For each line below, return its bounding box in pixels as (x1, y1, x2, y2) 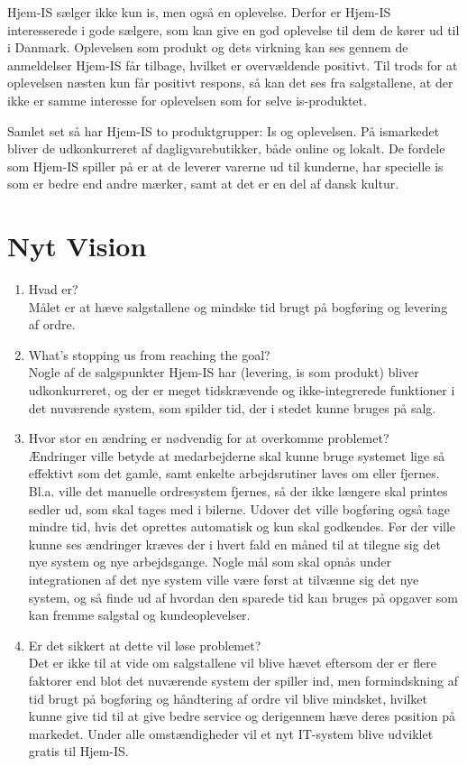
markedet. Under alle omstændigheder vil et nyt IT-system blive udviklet (28, 724, 434, 743)
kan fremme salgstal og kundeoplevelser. (28, 605, 251, 624)
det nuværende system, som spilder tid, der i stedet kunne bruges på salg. (28, 398, 436, 417)
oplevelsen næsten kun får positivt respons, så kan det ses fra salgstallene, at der (7, 73, 453, 92)
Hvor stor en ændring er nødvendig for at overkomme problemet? (28, 429, 389, 448)
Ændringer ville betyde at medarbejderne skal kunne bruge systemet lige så (28, 446, 445, 465)
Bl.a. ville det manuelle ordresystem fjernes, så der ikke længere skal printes (28, 482, 448, 500)
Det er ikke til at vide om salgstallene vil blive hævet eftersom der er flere (28, 653, 436, 672)
